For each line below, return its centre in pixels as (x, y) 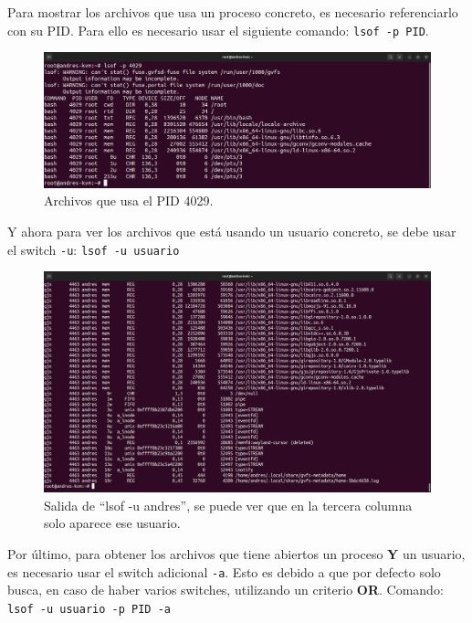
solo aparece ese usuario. (112, 523)
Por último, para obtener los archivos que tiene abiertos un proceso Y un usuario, (236, 553)
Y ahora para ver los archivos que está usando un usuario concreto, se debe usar (232, 232)
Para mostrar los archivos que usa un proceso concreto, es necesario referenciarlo (233, 12)
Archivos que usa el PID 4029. (129, 201)
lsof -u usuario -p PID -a (89, 609)
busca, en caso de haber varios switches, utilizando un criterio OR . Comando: (226, 590)
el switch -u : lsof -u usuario (94, 249)
